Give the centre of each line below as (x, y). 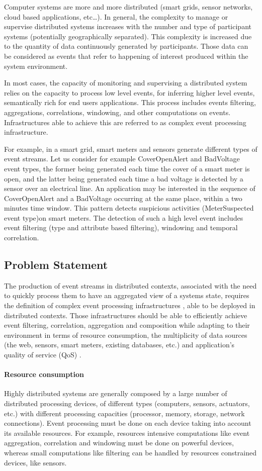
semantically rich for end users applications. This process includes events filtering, (130, 102)
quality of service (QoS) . (43, 355)
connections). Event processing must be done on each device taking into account (128, 423)
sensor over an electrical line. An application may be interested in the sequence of (130, 188)
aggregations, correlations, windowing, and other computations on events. (117, 112)
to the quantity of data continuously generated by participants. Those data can (126, 46)
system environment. (36, 66)
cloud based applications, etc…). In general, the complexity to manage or (116, 16)
